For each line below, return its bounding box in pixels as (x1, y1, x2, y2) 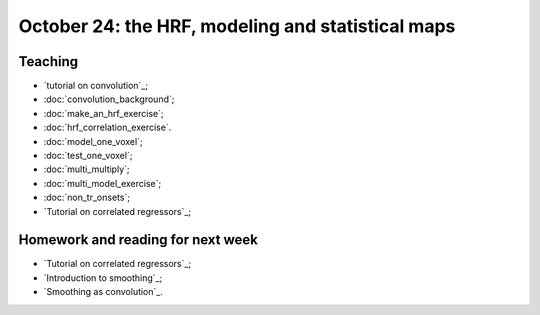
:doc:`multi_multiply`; (43, 163, 130, 175)
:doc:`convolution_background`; (43, 93, 175, 105)
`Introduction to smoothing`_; (43, 271, 163, 284)
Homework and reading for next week (18, 231, 259, 249)
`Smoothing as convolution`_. (43, 286, 164, 298)
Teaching (18, 53, 79, 70)
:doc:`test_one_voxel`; (43, 150, 133, 162)
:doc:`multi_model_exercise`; (43, 177, 162, 189)
